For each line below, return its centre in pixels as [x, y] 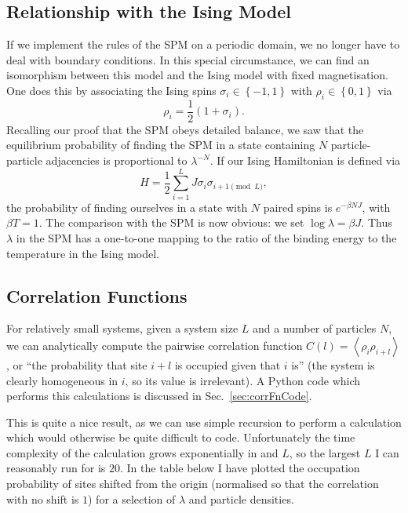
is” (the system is [333, 364]
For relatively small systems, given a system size [122, 328]
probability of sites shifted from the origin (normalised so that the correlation [193, 484]
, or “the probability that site [77, 364]
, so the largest [325, 452]
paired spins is [298, 207]
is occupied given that [228, 364]
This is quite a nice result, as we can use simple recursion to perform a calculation [204, 422]
